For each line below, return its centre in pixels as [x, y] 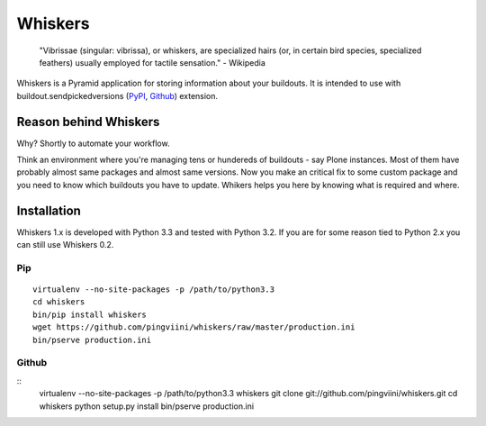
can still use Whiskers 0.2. [65, 245]
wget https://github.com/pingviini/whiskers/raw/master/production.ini [194, 327]
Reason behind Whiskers [88, 122]
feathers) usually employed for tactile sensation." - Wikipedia [152, 62]
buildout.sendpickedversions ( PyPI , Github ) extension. [117, 95]
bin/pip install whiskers [90, 314]
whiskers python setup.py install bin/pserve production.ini [147, 406]
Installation [49, 210]
